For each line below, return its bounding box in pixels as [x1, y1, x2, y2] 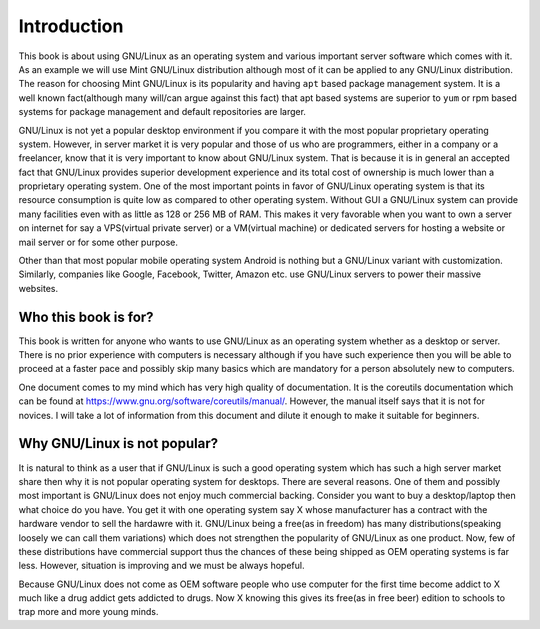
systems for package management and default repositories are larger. [18, 106, 307, 118]
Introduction [18, 15, 124, 37]
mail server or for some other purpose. [18, 236, 179, 248]
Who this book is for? [18, 308, 154, 325]
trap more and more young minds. [18, 606, 159, 618]
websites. [18, 282, 59, 294]
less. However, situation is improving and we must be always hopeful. [18, 560, 305, 572]
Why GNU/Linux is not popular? [18, 435, 219, 452]
